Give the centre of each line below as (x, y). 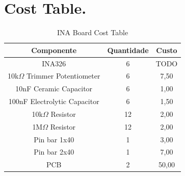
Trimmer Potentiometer (63, 76)
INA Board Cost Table (93, 32)
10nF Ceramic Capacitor (54, 89)
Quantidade (128, 50)
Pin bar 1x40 (54, 139)
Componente (54, 50)
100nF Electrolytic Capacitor (54, 101)
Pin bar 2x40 (54, 152)
